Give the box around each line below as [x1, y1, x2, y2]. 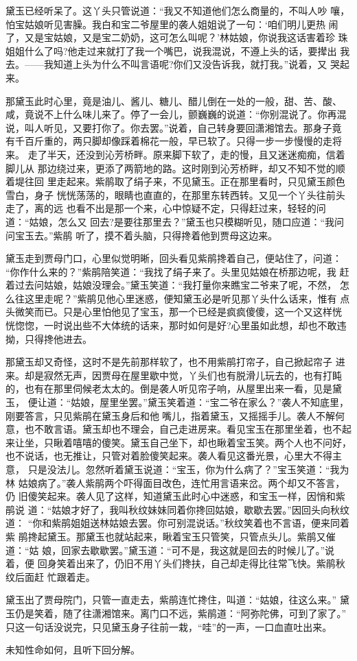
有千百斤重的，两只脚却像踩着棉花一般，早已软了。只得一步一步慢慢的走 [5, 134, 332, 148]
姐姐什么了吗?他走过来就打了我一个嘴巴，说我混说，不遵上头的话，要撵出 [5, 43, 337, 58]
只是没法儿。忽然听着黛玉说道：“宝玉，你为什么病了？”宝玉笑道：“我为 [27, 462, 349, 476]
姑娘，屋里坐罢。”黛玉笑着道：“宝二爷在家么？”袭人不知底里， [71, 395, 349, 409]
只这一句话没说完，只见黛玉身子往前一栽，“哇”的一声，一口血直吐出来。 [5, 619, 332, 634]
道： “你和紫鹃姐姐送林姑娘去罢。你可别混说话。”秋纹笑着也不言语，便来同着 [5, 516, 349, 530]
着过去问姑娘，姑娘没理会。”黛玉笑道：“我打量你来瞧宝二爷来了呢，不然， [5, 278, 337, 292]
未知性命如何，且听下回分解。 [5, 642, 140, 657]
